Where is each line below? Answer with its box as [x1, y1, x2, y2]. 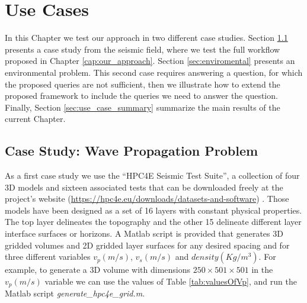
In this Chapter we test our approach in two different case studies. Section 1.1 [5, 31, 288, 44]
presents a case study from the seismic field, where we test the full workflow [5, 43, 280, 55]
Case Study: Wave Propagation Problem [5, 141, 258, 160]
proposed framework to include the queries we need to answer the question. [5, 89, 278, 102]
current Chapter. [5, 112, 66, 125]
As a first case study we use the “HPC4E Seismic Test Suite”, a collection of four [5, 169, 300, 182]
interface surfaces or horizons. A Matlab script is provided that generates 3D [5, 227, 283, 240]
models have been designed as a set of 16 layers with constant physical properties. [5, 204, 302, 216]
